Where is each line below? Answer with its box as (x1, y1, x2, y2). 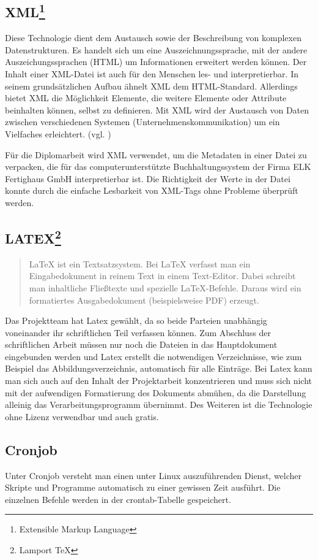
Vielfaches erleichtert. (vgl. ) (5, 127, 111, 140)
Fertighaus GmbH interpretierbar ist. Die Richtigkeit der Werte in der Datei (5, 172, 290, 185)
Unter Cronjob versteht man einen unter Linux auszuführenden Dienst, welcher (5, 469, 302, 481)
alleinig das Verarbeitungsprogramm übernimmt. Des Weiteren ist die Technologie (5, 398, 312, 411)
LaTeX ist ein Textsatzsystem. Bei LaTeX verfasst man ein (29, 257, 251, 270)
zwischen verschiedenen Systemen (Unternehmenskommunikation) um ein (5, 115, 280, 128)
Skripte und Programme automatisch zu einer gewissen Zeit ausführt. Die (5, 481, 281, 494)
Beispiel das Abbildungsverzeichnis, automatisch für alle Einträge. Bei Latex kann (5, 362, 312, 375)
